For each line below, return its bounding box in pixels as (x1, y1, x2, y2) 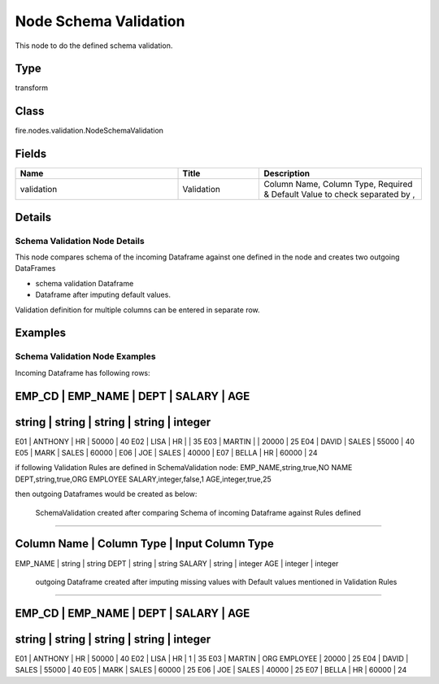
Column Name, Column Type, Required (263, 179, 413, 190)
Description (263, 168, 311, 179)
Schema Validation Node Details (15, 235, 146, 246)
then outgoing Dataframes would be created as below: (15, 489, 198, 499)
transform (15, 83, 49, 93)
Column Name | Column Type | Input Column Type (15, 537, 274, 551)
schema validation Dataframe (35, 278, 134, 288)
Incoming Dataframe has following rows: (15, 368, 150, 377)
